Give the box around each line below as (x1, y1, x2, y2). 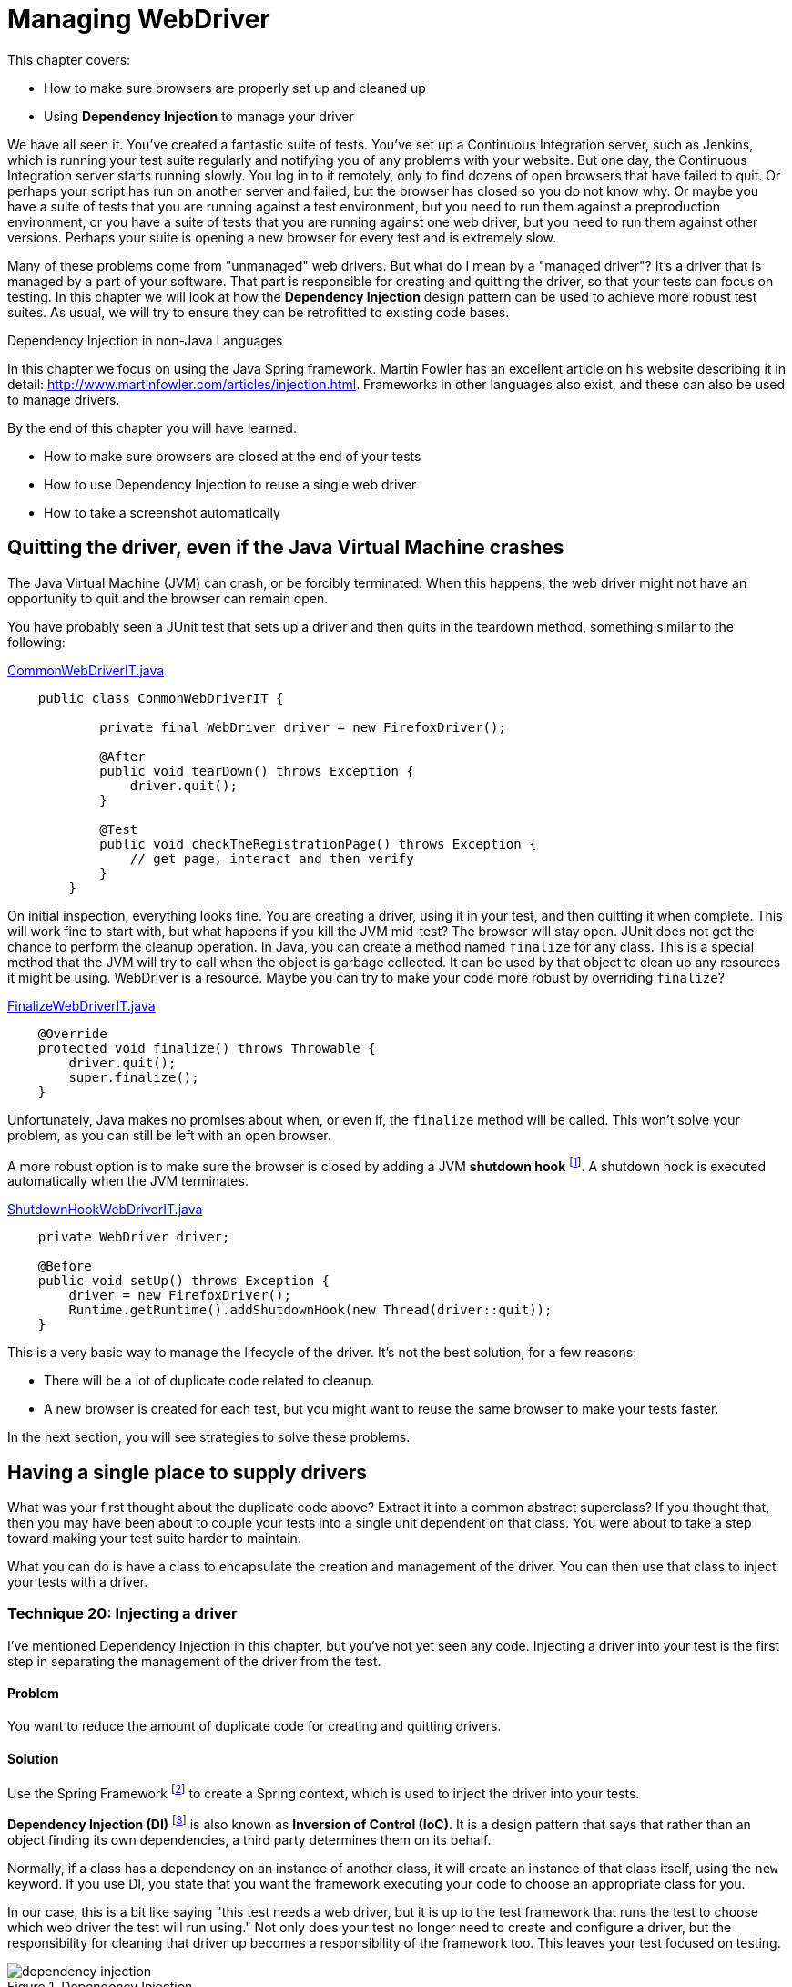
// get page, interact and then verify (129, 850, 414, 866)
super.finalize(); (68, 1069, 199, 1085)
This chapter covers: (7, 51, 131, 67)
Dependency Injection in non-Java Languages (7, 332, 283, 348)
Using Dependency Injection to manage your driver (44, 108, 354, 124)
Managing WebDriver (7, 4, 270, 35)
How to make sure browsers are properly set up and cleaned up (44, 79, 426, 96)
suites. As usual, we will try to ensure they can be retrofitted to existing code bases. (7, 304, 510, 320)
